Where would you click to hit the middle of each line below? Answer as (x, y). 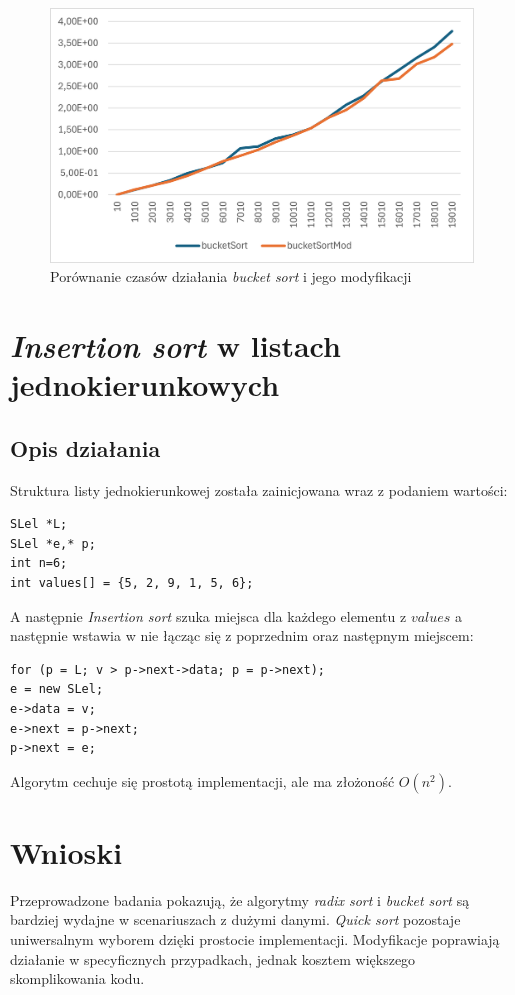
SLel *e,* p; (53, 543)
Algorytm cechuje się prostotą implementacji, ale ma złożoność (202, 780)
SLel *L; (39, 524)
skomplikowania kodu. (77, 978)
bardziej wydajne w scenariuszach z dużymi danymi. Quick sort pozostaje (235, 919)
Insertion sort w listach (175, 346)
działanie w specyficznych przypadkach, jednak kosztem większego (213, 958)
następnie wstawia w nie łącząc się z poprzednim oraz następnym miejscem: (242, 635)
